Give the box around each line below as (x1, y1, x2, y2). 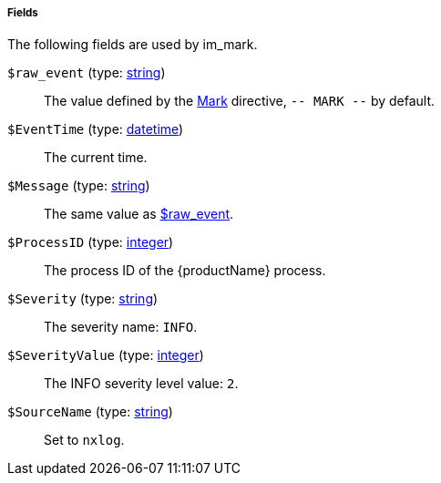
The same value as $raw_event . (44, 206, 234, 222)
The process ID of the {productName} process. (44, 262, 326, 279)
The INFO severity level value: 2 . (44, 375, 239, 392)
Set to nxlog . (44, 432, 125, 448)
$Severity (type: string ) (7, 291, 159, 307)
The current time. (44, 149, 148, 166)
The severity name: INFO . (44, 319, 198, 335)
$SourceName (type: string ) (7, 404, 173, 420)
